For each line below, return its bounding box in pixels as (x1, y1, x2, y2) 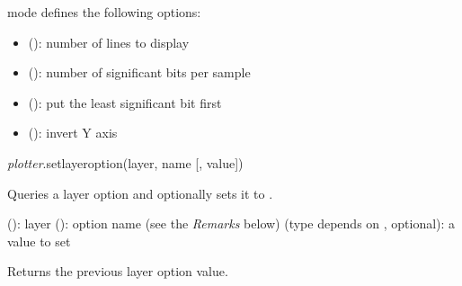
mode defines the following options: (7, 3, 201, 21)
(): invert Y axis (28, 123, 118, 142)
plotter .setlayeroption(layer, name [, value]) (7, 153, 244, 172)
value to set (7, 231, 71, 250)
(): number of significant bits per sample (28, 63, 251, 82)
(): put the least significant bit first (28, 93, 222, 112)
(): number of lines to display (28, 32, 190, 51)
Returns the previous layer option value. (7, 262, 228, 281)
